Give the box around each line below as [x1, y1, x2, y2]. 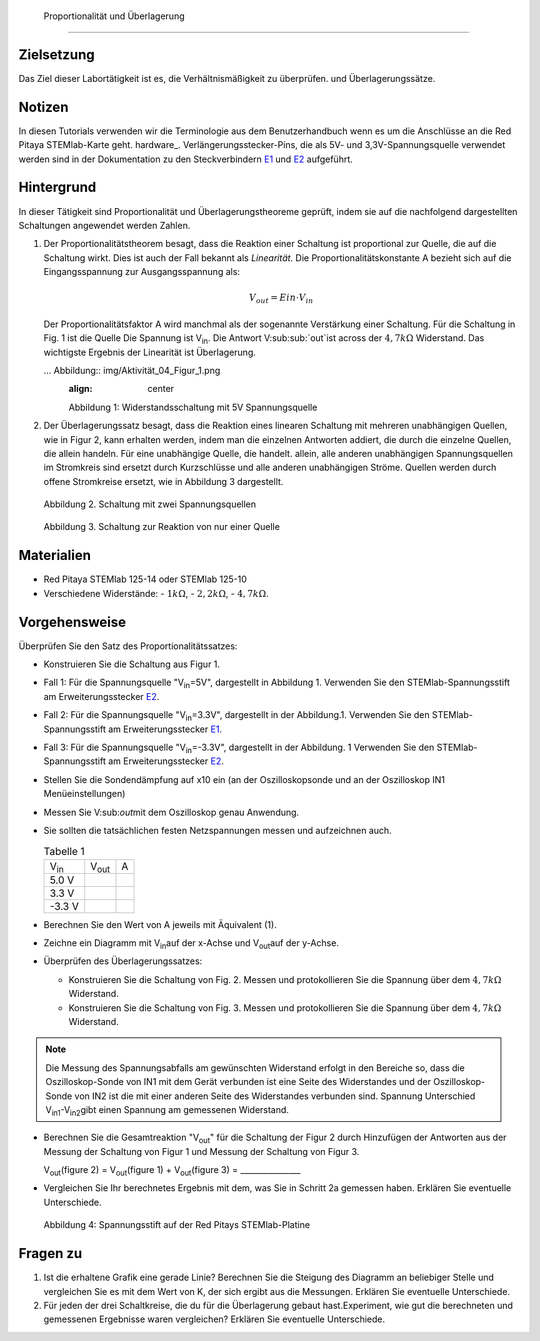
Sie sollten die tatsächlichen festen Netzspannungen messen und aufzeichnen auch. [43, 824, 392, 836]
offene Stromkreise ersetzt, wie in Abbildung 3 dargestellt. [43, 475, 284, 487]
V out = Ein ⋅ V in [248, 292, 314, 306]
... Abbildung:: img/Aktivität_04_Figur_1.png [43, 364, 221, 376]
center [147, 383, 175, 395]
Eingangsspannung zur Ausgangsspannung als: [43, 266, 240, 278]
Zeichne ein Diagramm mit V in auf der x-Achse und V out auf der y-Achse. [43, 936, 340, 951]
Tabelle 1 [43, 844, 85, 858]
